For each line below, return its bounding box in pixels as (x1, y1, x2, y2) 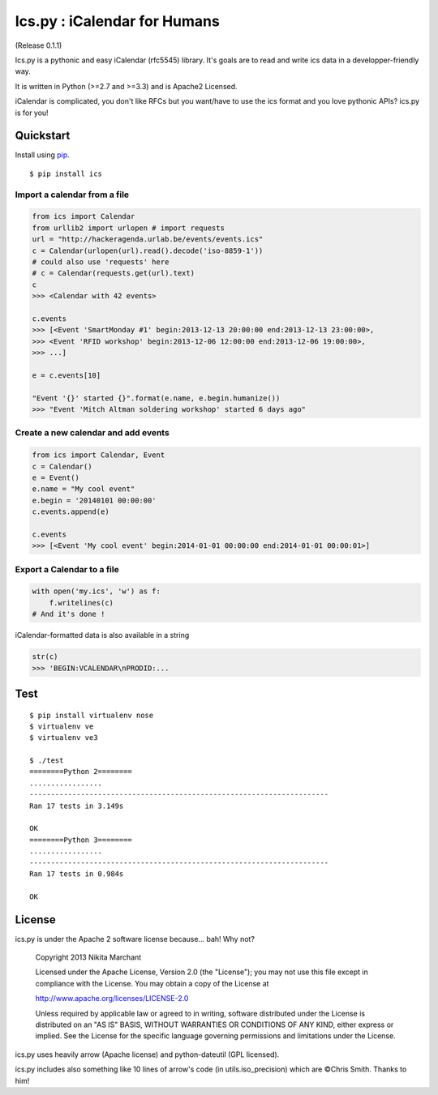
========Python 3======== (29, 835, 133, 845)
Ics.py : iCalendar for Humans (15, 12, 221, 30)
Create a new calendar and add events (15, 427, 170, 438)
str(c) (32, 652, 58, 661)
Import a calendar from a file (15, 189, 130, 200)
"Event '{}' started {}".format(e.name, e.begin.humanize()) (32, 393, 281, 403)
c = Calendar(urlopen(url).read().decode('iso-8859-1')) (32, 246, 264, 255)
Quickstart (15, 129, 71, 143)
